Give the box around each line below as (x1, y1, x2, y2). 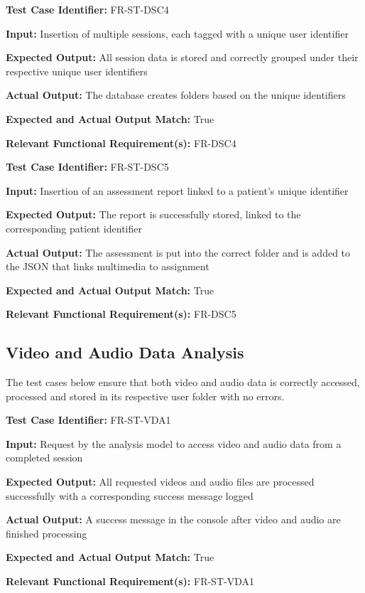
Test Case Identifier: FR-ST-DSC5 (6, 159, 169, 174)
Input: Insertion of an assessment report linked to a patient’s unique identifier (6, 183, 349, 198)
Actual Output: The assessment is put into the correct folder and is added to (6, 245, 351, 260)
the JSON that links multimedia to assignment (6, 259, 209, 274)
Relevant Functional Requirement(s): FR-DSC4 (6, 135, 236, 150)
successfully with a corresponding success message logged (6, 488, 254, 503)
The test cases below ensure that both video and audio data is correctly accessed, (6, 375, 360, 390)
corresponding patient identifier (6, 220, 142, 235)
